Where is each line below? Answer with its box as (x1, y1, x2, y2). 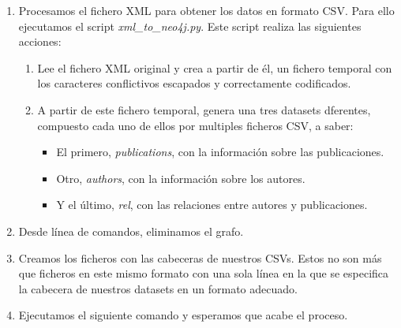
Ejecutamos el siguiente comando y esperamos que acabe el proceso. (18, 307, 348, 323)
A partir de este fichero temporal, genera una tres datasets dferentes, (37, 101, 371, 117)
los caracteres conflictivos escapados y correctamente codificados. (37, 75, 351, 91)
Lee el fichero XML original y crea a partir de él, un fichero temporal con (37, 59, 392, 76)
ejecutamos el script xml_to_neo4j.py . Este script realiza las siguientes (18, 17, 362, 34)
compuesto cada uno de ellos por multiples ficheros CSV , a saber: (37, 117, 354, 133)
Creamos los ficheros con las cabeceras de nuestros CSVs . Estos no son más (18, 249, 382, 266)
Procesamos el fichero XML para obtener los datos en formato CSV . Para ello (18, 2, 395, 18)
